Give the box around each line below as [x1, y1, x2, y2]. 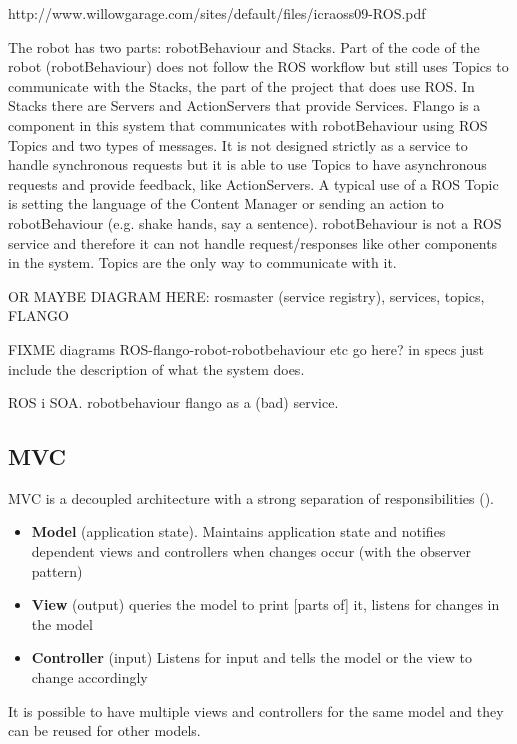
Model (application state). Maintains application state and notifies [31, 521, 446, 542]
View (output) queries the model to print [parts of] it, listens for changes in [31, 594, 500, 615]
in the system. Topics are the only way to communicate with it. [8, 252, 397, 273]
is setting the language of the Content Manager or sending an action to [8, 193, 444, 214]
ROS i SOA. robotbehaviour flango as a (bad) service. [8, 392, 339, 413]
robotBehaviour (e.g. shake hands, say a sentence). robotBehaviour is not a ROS [8, 212, 502, 233]
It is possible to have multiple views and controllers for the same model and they [8, 700, 504, 721]
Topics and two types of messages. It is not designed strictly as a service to [8, 134, 468, 155]
